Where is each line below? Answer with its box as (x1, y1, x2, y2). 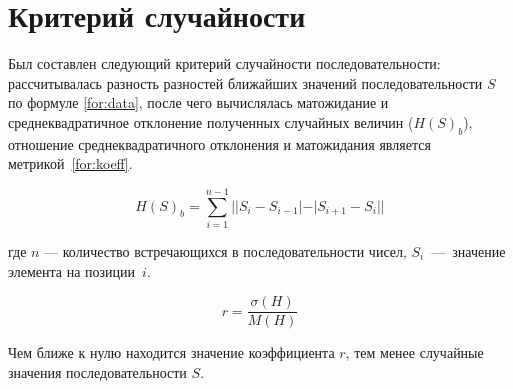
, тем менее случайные (345, 342, 484, 363)
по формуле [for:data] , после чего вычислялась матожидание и (8, 92, 389, 113)
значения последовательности (8, 361, 187, 382)
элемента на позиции (8, 260, 136, 281)
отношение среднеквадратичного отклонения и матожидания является (8, 133, 431, 154)
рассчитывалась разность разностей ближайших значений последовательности (8, 72, 483, 93)
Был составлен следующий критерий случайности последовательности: (8, 53, 441, 74)
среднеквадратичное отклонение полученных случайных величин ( (8, 111, 414, 132)
